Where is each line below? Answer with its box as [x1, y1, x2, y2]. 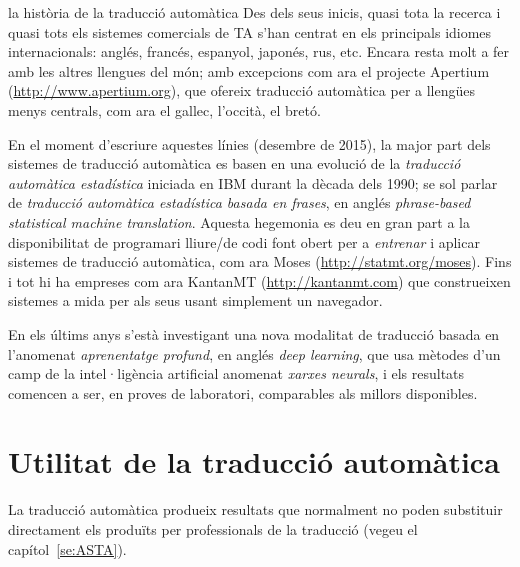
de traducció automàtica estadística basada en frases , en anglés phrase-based [8, 192, 471, 213]
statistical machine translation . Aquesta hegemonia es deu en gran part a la [8, 211, 471, 232]
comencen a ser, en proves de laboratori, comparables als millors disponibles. [8, 382, 478, 403]
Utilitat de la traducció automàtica [8, 441, 500, 482]
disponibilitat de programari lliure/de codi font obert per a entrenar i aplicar [8, 231, 480, 252]
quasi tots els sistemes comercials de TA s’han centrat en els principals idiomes [8, 21, 492, 42]
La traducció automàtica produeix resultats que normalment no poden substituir [8, 499, 503, 520]
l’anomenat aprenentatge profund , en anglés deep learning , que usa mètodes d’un [8, 343, 501, 364]
